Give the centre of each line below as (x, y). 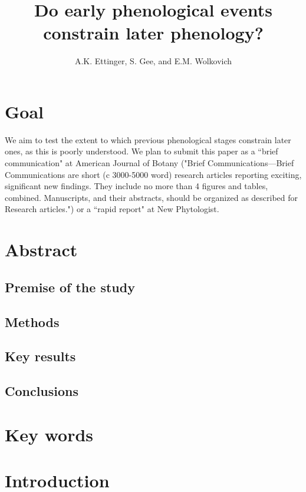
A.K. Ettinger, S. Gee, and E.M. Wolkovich (153, 61)
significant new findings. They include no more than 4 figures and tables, (136, 186)
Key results (40, 356)
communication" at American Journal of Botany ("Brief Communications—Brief (149, 163)
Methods (32, 321)
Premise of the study (70, 287)
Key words (49, 434)
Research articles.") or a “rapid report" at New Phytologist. (112, 209)
